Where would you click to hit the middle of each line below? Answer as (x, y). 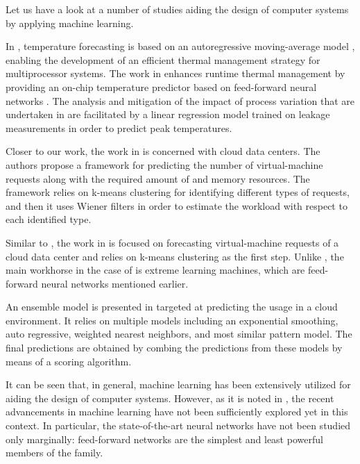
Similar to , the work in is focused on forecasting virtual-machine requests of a (172, 242)
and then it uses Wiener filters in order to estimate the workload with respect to (177, 205)
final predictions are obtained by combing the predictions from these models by (174, 348)
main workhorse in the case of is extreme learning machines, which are (155, 270)
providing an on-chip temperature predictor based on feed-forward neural (161, 86)
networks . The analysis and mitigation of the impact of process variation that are (180, 100)
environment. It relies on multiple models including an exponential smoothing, (172, 320)
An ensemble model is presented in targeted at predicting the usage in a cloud (172, 307)
